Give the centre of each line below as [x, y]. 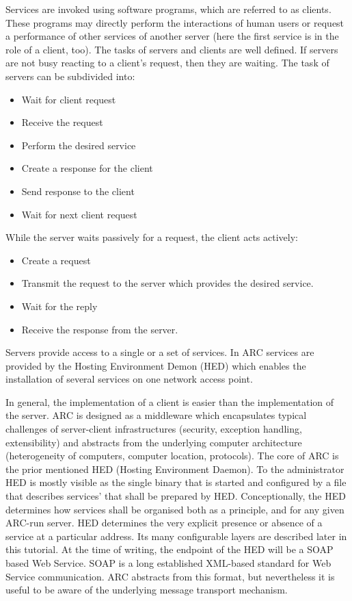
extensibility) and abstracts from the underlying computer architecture [154, 442]
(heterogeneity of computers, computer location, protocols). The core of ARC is [172, 456]
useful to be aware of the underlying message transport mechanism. [147, 590]
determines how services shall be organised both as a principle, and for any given [175, 509]
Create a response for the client [87, 168]
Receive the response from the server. [100, 329]
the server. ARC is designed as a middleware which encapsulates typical [156, 415]
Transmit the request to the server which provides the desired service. [167, 283]
